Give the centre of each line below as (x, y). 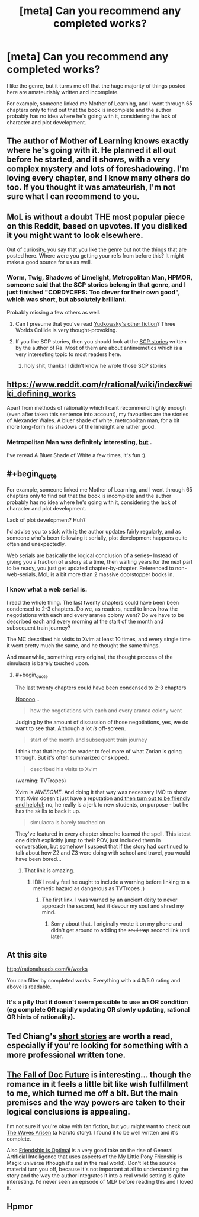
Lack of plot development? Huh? (46, 520)
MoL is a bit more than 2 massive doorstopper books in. (106, 574)
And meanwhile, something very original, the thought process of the (90, 657)
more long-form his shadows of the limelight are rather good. (81, 427)
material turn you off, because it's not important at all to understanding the (97, 1169)
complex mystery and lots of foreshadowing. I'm (98, 169)
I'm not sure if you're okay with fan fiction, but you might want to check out (98, 1126)
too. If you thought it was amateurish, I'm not (91, 187)
